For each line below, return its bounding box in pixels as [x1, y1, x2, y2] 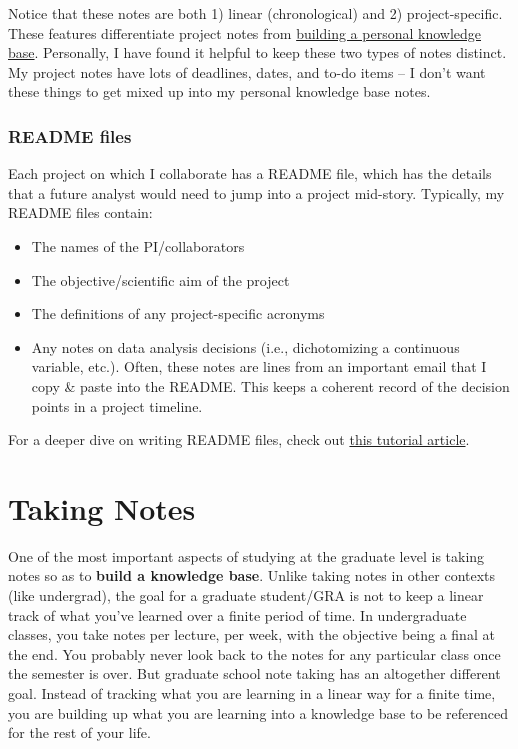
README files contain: [8, 202, 153, 223]
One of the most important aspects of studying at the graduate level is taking [8, 545, 485, 566]
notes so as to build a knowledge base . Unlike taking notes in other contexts [8, 565, 496, 586]
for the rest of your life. [8, 722, 151, 743]
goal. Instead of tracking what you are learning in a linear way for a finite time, [8, 683, 496, 703]
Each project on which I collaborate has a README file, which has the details [8, 163, 492, 184]
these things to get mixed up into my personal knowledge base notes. [8, 81, 431, 102]
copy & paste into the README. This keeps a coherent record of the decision [31, 375, 510, 396]
